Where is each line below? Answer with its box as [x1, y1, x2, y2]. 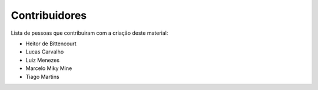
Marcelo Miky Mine [25, 65, 72, 72]
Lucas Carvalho [25, 48, 64, 55]
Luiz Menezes [25, 56, 60, 64]
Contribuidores [11, 9, 87, 22]
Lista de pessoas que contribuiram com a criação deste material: [11, 29, 168, 36]
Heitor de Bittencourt [25, 40, 77, 47]
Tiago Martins [25, 73, 59, 80]
